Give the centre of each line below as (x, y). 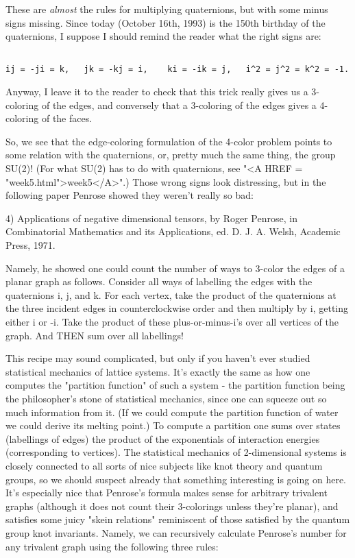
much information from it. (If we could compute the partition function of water (172, 412)
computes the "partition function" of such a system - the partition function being (175, 385)
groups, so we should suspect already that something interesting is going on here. (176, 479)
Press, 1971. (30, 245)
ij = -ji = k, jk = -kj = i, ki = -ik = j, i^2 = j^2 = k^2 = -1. (177, 70)
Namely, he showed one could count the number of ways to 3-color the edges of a (175, 268)
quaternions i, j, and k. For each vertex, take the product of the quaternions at (171, 294)
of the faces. (67, 118)
